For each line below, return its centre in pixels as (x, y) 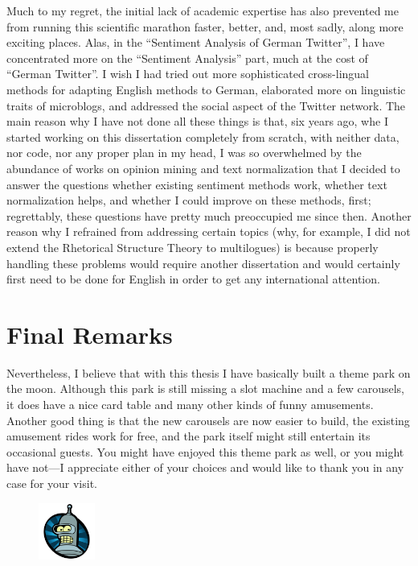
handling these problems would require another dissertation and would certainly (203, 263)
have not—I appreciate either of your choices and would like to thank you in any (205, 467)
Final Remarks (90, 334)
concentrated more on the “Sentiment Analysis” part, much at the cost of (187, 58)
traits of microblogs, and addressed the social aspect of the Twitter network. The (206, 105)
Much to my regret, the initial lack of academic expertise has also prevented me (203, 10)
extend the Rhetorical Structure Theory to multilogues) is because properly (193, 247)
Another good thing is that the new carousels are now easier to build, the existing (208, 420)
